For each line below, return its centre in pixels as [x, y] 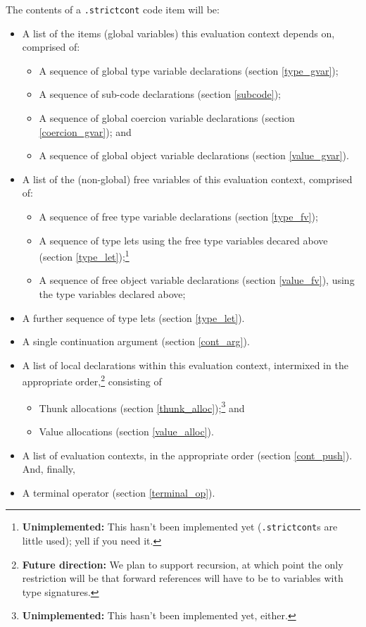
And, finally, [49, 469]
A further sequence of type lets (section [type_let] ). [133, 317]
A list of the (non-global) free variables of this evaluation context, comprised [187, 179]
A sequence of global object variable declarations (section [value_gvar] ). [194, 155]
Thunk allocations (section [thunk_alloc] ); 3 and [142, 406]
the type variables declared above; [112, 294]
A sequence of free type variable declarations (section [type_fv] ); [178, 216]
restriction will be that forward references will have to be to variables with [183, 578]
